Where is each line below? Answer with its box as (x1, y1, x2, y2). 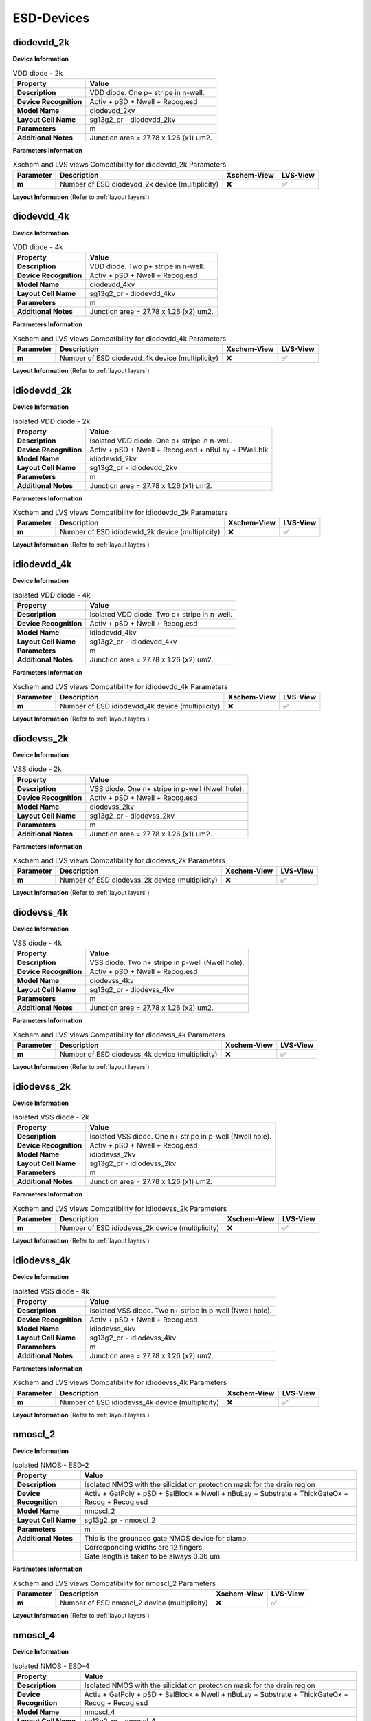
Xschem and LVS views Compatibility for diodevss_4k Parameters (12, 1030, 226, 1039)
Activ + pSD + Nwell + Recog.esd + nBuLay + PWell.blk (89, 445, 269, 454)
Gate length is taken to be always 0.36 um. (84, 1552, 223, 1561)
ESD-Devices (12, 10, 90, 25)
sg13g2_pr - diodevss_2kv (89, 811, 175, 821)
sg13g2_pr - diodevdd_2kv (89, 114, 176, 124)
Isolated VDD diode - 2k (12, 416, 91, 426)
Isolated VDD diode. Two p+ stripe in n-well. (89, 610, 233, 620)
